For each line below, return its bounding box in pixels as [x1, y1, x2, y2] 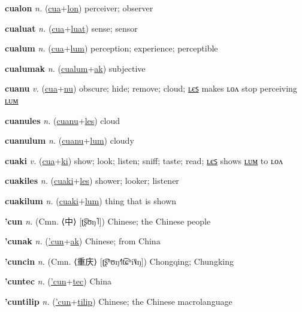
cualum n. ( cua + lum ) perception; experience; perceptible [5, 42, 218, 54]
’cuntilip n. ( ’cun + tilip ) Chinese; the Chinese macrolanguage [5, 295, 232, 307]
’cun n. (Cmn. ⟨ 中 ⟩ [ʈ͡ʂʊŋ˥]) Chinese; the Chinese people [5, 214, 211, 227]
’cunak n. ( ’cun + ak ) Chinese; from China [5, 235, 161, 247]
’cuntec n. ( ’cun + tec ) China [5, 275, 111, 287]
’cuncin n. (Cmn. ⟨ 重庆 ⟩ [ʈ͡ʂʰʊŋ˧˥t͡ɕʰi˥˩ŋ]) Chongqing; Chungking [5, 255, 234, 267]
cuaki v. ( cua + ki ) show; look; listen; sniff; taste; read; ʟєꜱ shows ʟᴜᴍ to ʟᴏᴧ [5, 154, 283, 166]
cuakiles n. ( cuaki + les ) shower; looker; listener [5, 174, 179, 187]
